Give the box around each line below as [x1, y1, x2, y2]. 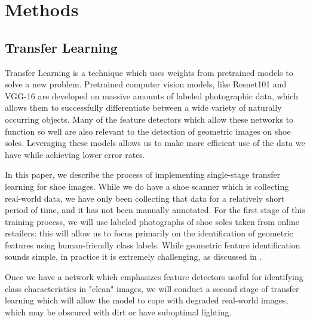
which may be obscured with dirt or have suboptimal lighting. [5, 305, 232, 318]
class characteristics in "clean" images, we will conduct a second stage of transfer [5, 282, 299, 294]
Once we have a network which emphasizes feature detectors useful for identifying [5, 271, 303, 283]
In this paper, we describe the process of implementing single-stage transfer [5, 168, 281, 181]
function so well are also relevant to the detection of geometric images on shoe [5, 124, 291, 137]
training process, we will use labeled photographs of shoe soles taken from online [5, 215, 300, 227]
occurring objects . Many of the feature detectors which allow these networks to [5, 113, 294, 125]
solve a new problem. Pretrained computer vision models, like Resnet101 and [5, 78, 287, 90]
